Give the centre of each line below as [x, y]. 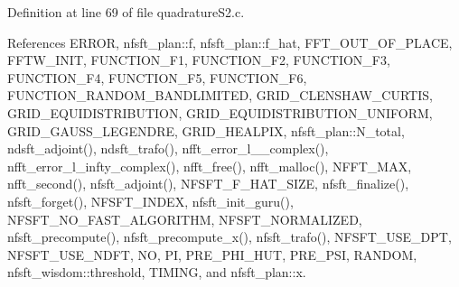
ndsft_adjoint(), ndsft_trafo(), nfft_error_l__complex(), [168, 148]
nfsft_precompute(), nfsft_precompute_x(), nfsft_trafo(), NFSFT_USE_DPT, [229, 237]
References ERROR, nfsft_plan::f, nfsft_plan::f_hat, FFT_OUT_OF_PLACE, [230, 42]
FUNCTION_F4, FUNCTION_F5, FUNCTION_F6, [157, 77]
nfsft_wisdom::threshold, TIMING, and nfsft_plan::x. [157, 272]
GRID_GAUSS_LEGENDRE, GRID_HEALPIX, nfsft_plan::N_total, [206, 130]
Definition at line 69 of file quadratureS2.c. [126, 12]
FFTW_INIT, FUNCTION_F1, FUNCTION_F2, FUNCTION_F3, [199, 60]
